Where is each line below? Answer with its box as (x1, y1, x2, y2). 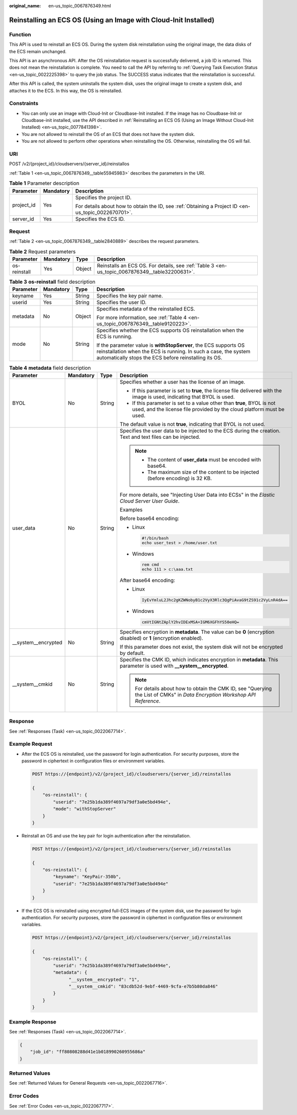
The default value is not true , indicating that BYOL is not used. (120, 420, 265, 427)
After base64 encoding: (120, 577, 175, 584)
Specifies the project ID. (75, 194, 132, 201)
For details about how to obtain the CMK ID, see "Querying (135, 685, 272, 692)
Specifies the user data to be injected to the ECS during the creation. (120, 427, 281, 434)
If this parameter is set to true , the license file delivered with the (132, 387, 282, 394)
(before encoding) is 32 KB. (147, 475, 212, 482)
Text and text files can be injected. (120, 433, 201, 440)
